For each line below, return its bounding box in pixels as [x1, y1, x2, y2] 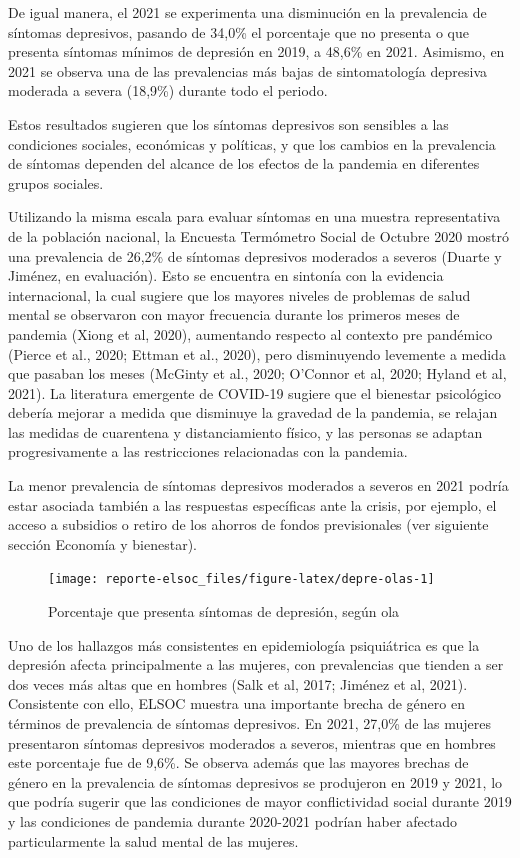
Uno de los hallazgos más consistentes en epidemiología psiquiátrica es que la [8, 634, 480, 655]
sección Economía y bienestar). [8, 533, 197, 554]
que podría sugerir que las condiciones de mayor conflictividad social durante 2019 [8, 791, 512, 812]
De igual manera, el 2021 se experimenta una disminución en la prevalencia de [8, 2, 487, 22]
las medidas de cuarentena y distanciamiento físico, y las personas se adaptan [8, 421, 483, 442]
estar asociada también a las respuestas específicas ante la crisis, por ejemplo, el [8, 494, 497, 515]
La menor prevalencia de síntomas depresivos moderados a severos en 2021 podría [8, 475, 509, 496]
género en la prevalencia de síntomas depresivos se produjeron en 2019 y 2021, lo [8, 771, 503, 792]
